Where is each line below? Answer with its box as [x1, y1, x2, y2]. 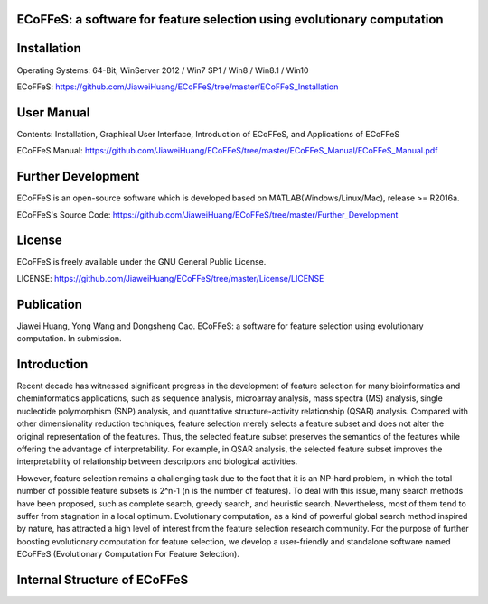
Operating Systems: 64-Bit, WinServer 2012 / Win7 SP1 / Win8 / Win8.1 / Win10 [16, 64, 309, 76]
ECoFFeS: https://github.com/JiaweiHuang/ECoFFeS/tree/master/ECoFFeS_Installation [16, 81, 339, 92]
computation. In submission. [16, 333, 122, 344]
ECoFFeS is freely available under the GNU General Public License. [16, 256, 267, 267]
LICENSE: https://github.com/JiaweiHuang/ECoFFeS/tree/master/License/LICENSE [16, 273, 324, 283]
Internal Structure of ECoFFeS [16, 571, 189, 587]
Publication [16, 296, 83, 311]
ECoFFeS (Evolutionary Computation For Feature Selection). [16, 549, 239, 560]
